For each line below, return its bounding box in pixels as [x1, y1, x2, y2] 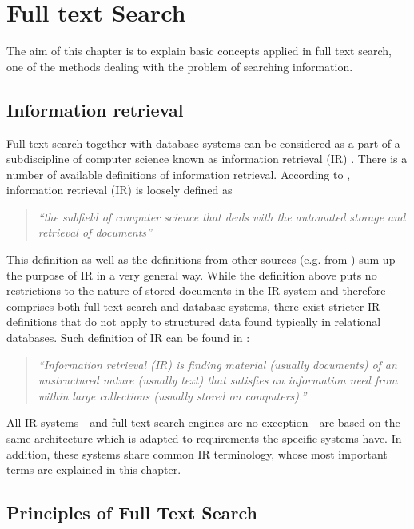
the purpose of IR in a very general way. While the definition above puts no [6, 266, 377, 283]
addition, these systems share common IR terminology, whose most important [6, 445, 388, 462]
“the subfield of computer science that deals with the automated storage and [38, 208, 406, 225]
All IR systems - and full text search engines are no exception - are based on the [6, 414, 400, 431]
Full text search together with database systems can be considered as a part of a [6, 134, 400, 151]
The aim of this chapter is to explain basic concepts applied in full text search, [6, 42, 392, 59]
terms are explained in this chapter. [6, 461, 181, 478]
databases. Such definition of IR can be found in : [6, 329, 250, 346]
